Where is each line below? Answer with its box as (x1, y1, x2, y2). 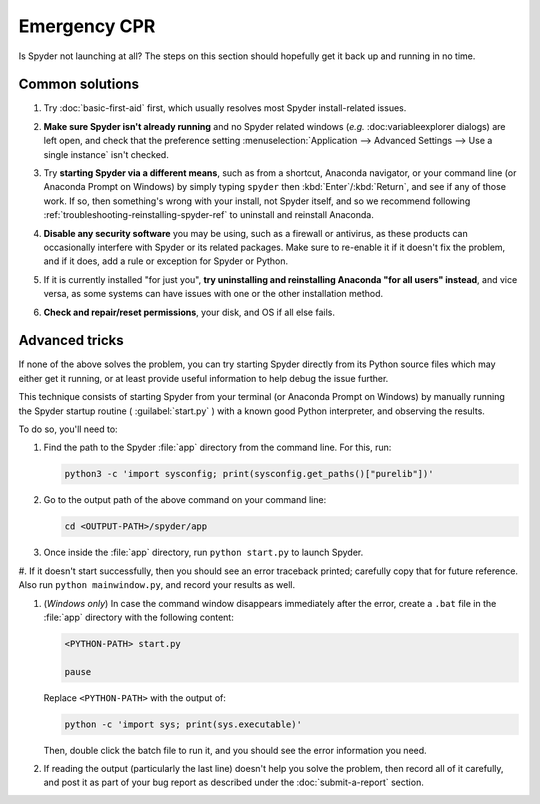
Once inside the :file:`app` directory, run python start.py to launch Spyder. (43, 546, 364, 559)
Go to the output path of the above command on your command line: (43, 494, 327, 506)
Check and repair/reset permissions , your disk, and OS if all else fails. (43, 306, 335, 318)
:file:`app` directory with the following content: (43, 611, 234, 623)
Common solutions (18, 76, 140, 93)
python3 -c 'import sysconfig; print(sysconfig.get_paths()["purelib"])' (64, 468, 434, 480)
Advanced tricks (18, 332, 124, 349)
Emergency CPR (18, 15, 156, 37)
